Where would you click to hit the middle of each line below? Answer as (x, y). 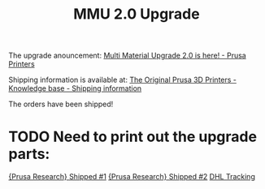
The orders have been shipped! (61, 104)
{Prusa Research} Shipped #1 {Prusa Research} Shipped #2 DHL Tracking (132, 177)
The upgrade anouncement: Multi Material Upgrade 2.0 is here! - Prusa (127, 56)
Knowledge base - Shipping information (75, 88)
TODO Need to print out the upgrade (133, 137)
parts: (29, 154)
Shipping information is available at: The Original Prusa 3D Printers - (123, 80)
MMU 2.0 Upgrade (137, 14)
